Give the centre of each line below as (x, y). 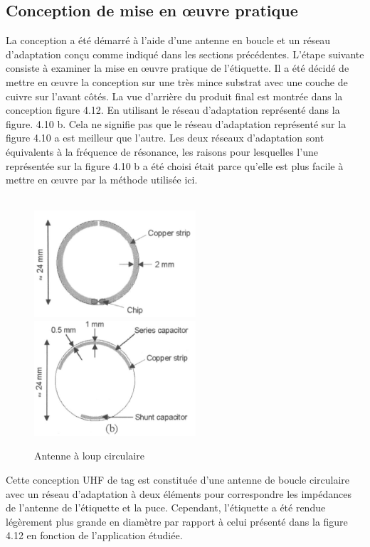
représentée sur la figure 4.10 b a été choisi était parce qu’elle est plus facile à (175, 165)
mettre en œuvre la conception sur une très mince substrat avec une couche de (177, 81)
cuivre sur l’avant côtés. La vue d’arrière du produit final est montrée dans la (174, 96)
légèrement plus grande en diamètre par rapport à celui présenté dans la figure (177, 521)
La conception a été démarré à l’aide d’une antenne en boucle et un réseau (168, 40)
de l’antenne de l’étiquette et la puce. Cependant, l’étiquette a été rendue (166, 508)
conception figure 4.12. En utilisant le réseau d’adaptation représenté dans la (173, 110)
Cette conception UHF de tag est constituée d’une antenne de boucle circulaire (178, 480)
